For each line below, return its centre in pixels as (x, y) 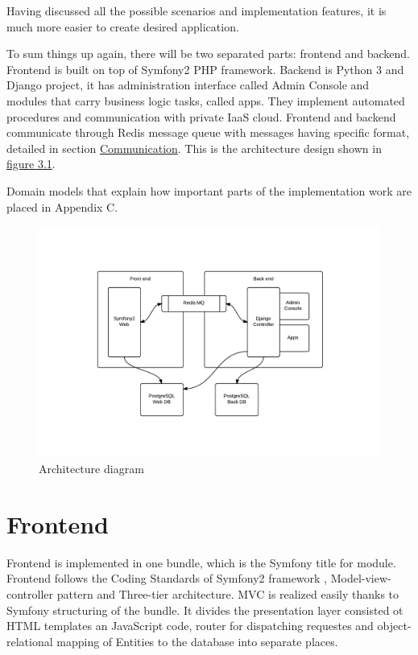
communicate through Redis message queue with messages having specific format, (208, 132)
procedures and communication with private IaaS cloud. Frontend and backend (201, 116)
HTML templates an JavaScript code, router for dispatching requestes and (190, 626)
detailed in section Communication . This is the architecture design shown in (194, 148)
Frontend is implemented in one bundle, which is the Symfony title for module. (201, 562)
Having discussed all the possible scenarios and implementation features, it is (197, 10)
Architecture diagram (91, 469)
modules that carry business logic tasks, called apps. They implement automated (206, 100)
